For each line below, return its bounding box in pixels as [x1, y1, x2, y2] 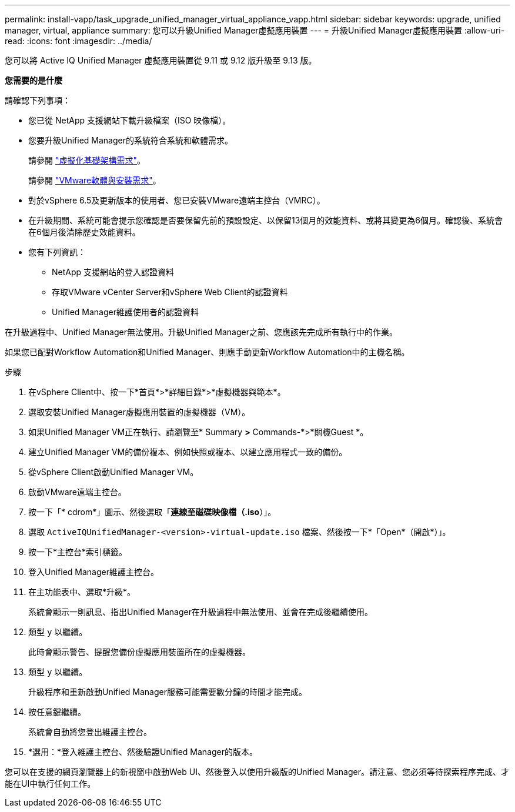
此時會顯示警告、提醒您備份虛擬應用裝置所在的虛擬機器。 [28, 647, 250, 657]
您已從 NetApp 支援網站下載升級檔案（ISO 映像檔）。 [28, 115, 231, 125]
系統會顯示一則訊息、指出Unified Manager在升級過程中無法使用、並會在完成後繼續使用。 [28, 607, 373, 617]
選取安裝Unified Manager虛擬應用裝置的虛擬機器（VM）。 [28, 407, 250, 417]
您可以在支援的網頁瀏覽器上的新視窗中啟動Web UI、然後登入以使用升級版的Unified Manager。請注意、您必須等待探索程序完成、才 [5, 767, 509, 777]
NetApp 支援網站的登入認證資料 [52, 267, 175, 277]
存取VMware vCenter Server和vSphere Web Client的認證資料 [52, 287, 288, 297]
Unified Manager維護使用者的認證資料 [52, 307, 199, 317]
